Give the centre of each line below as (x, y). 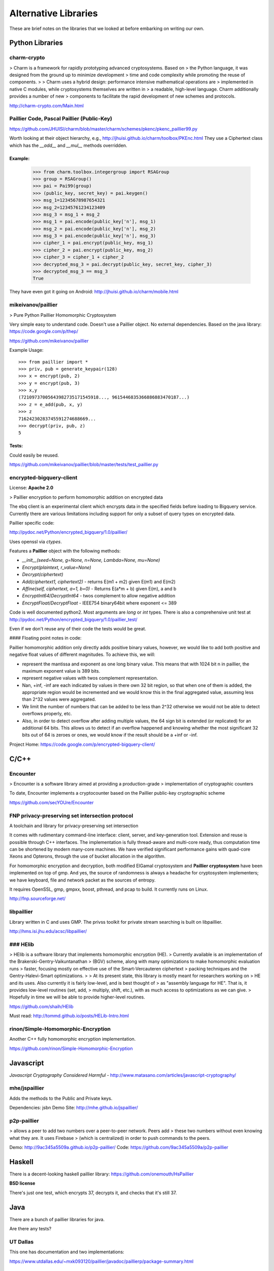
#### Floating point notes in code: (45, 638)
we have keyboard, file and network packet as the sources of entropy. (82, 880)
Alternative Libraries (54, 13)
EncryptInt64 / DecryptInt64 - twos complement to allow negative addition (99, 596)
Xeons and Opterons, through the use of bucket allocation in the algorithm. (88, 856)
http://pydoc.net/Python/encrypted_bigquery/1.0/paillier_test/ (74, 619)
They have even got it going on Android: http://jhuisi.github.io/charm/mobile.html (94, 292)
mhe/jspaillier (27, 1088)
